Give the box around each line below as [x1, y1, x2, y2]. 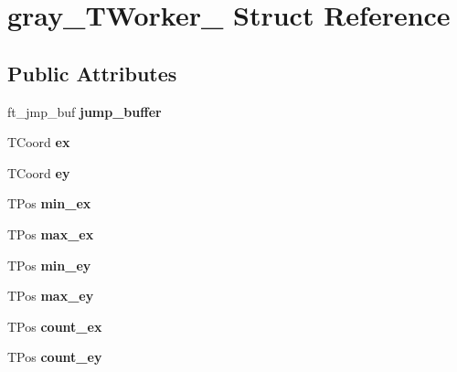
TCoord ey [7, 163, 70, 182]
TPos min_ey [7, 255, 91, 274]
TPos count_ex [7, 316, 102, 335]
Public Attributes [7, 58, 177, 87]
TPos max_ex [7, 224, 94, 243]
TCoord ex [7, 133, 70, 152]
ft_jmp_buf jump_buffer [7, 101, 162, 121]
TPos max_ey [7, 286, 94, 305]
